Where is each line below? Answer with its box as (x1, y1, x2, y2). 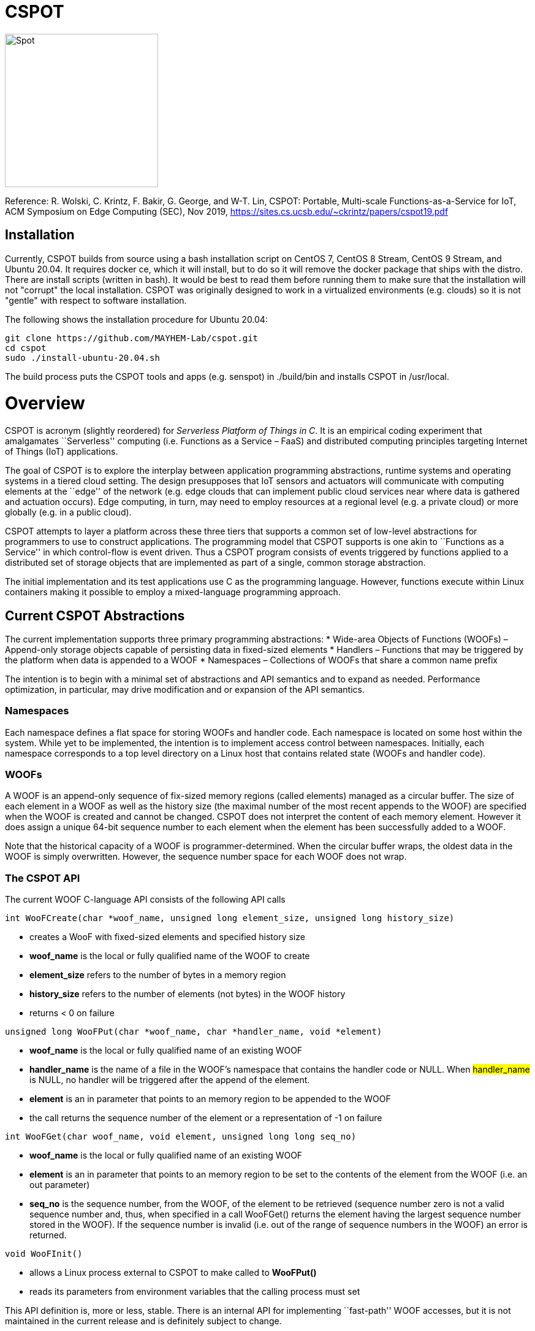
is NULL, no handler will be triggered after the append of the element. (29, 1074, 310, 1086)
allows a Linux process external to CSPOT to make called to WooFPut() (29, 1267, 317, 1278)
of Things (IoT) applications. (5, 446, 118, 457)
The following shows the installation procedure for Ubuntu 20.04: (5, 314, 268, 325)
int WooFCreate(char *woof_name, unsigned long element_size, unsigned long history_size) (5, 913, 455, 924)
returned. (29, 1230, 67, 1241)
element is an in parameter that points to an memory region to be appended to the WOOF (29, 1094, 391, 1105)
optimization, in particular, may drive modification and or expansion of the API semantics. (5, 684, 365, 695)
